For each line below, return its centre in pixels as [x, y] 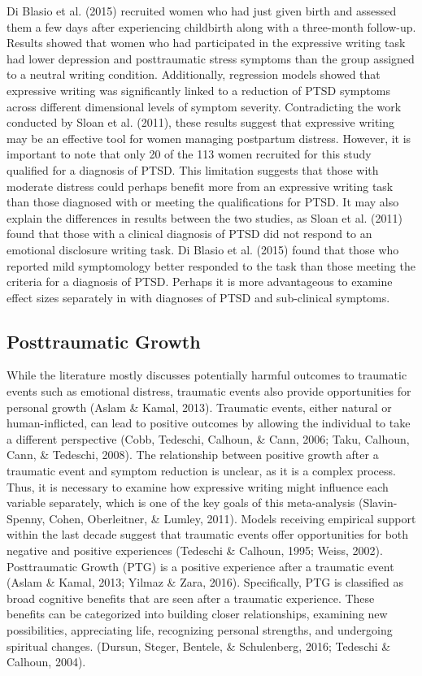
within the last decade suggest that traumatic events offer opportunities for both [208, 534]
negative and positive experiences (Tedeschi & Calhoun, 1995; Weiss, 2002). [195, 550]
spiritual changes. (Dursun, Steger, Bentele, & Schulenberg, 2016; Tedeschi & [199, 646]
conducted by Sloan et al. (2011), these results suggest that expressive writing [201, 122]
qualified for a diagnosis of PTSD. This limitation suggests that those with [193, 169]
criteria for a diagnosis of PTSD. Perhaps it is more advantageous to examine [200, 282]
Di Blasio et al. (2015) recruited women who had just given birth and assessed [202, 11]
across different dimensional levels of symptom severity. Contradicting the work [204, 106]
